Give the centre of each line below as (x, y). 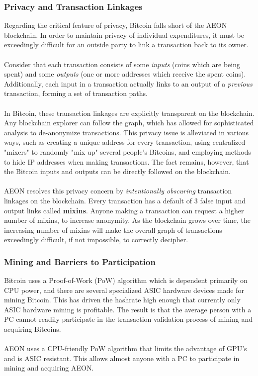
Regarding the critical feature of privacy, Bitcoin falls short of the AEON (116, 25)
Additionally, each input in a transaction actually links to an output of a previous (128, 83)
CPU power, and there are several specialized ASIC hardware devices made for (124, 290)
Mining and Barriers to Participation (80, 261)
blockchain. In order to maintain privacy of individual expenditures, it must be (124, 35)
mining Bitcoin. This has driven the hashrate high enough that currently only (122, 300)
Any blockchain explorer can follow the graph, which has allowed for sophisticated (129, 123)
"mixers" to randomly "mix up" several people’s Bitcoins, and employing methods (128, 151)
